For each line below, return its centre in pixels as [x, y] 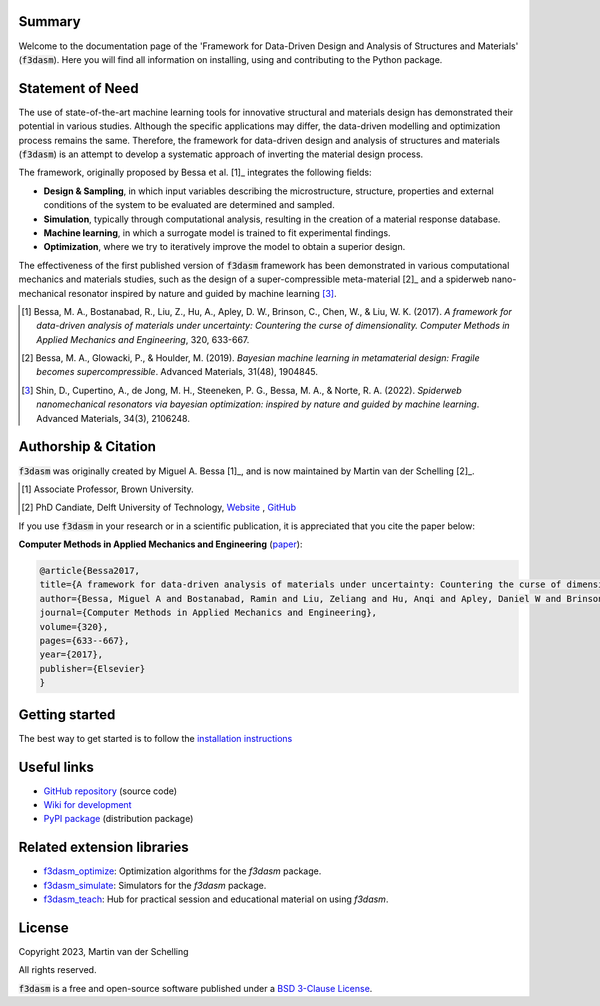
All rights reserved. [57, 970]
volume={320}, [74, 626]
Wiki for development [87, 804]
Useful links [56, 766]
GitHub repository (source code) [110, 791]
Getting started [67, 714]
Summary [49, 21]
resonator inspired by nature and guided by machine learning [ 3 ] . [202, 293]
